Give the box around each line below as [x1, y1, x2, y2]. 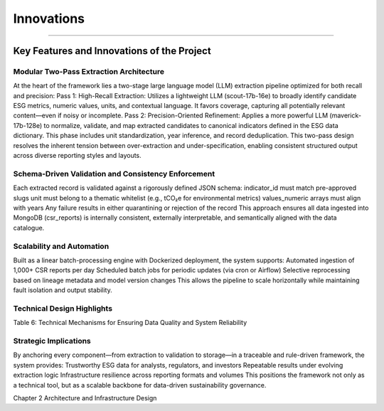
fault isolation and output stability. [13, 286, 113, 294]
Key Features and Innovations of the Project [13, 45, 211, 57]
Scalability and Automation [13, 241, 110, 251]
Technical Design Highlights [13, 303, 113, 313]
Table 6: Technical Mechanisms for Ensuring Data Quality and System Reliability [13, 319, 247, 327]
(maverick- [329, 111, 362, 120]
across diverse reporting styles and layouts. [13, 151, 142, 160]
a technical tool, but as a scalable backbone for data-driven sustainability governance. [13, 380, 267, 389]
